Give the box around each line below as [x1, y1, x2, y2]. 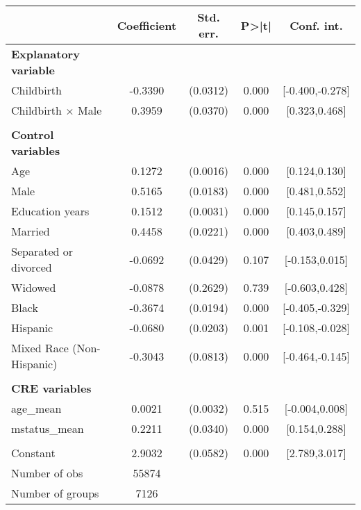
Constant [11, 445, 56, 461]
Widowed [11, 279, 56, 295]
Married [11, 223, 50, 239]
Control [11, 126, 54, 142]
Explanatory [11, 46, 80, 62]
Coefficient [117, 17, 177, 33]
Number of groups [11, 485, 99, 501]
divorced [11, 259, 52, 275]
